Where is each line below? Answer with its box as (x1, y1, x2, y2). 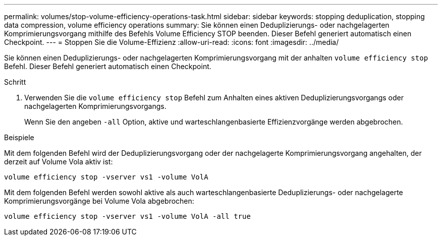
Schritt (4, 78, 26, 86)
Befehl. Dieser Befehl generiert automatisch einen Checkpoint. (4, 62, 211, 71)
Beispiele (4, 133, 34, 142)
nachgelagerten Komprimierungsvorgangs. (24, 102, 167, 110)
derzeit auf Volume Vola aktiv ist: (4, 157, 113, 166)
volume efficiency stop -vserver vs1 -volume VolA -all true (4, 212, 251, 220)
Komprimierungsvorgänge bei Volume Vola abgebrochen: (4, 197, 194, 205)
